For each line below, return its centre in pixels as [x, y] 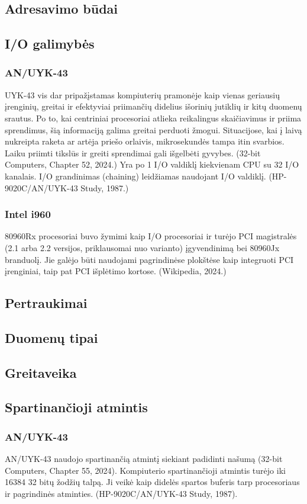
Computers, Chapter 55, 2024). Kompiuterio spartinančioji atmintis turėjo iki [145, 470]
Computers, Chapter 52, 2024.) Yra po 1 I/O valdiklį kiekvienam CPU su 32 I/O [152, 164]
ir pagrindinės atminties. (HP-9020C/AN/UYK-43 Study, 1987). [121, 493]
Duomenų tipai [51, 337]
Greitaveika [41, 372]
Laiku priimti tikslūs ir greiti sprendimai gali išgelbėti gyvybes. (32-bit [133, 153]
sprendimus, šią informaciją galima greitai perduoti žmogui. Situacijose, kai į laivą [153, 129]
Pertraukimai [46, 303]
